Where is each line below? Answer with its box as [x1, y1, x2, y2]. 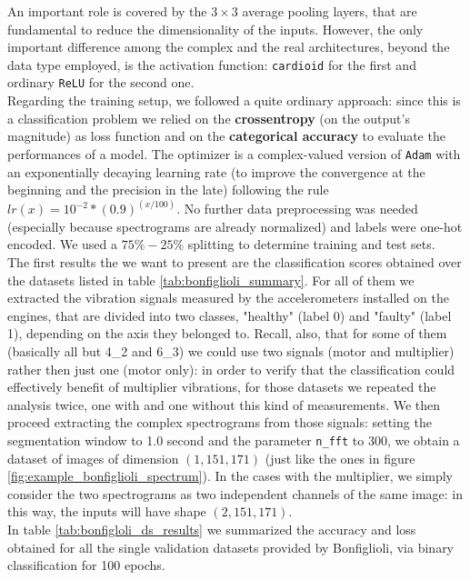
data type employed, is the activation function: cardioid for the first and [7, 55, 416, 74]
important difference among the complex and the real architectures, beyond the [7, 37, 450, 56]
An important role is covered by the [7, 2, 207, 20]
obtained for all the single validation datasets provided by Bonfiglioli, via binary [7, 537, 455, 556]
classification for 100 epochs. [7, 555, 165, 575]
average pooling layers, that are [242, 2, 417, 20]
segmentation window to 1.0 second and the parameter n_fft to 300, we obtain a [7, 430, 460, 449]
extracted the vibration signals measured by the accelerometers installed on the [7, 288, 449, 307]
